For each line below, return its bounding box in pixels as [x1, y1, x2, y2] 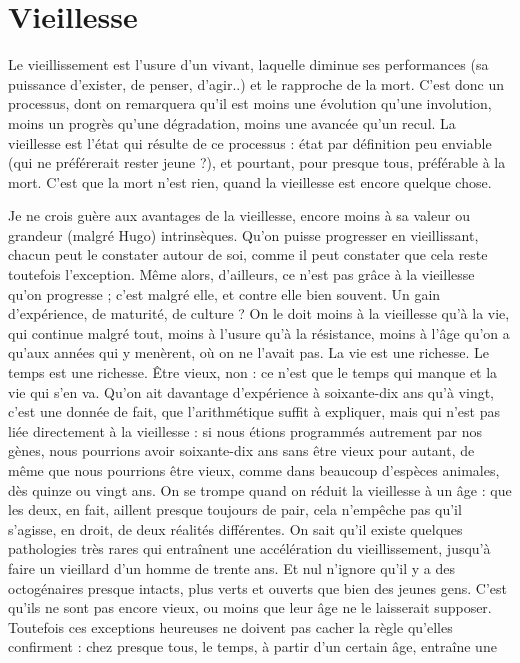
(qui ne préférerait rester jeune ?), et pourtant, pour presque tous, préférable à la [8, 152, 506, 173]
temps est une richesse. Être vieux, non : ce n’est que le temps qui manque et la [8, 362, 498, 383]
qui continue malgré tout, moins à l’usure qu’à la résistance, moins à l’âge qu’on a [8, 322, 510, 343]
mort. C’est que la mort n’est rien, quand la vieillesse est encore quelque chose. [8, 171, 492, 192]
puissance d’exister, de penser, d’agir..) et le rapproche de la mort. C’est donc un [8, 73, 505, 94]
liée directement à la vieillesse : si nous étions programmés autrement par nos [8, 420, 482, 441]
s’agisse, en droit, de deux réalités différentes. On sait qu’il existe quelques [8, 518, 463, 539]
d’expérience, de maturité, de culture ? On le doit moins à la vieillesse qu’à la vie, [8, 303, 510, 324]
